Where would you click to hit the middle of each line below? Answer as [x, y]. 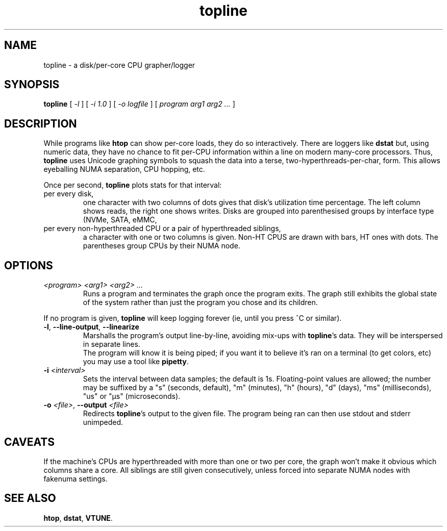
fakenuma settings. [76, 478]
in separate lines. [111, 344]
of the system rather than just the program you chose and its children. [200, 302]
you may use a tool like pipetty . [136, 362]
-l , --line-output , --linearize [91, 327]
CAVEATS [29, 442]
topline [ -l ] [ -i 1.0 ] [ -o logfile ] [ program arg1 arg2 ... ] [139, 104]
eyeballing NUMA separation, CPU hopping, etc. [124, 169]
